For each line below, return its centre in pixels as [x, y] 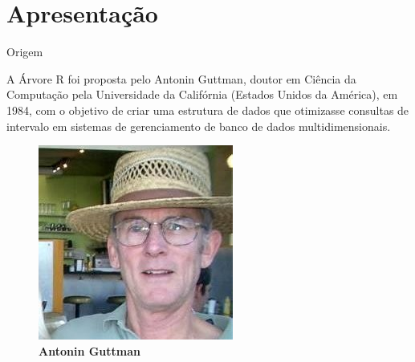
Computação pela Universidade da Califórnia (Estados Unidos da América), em [202, 94]
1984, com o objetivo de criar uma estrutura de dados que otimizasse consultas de [208, 110]
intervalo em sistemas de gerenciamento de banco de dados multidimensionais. [199, 126]
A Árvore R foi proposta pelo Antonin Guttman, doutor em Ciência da [181, 78]
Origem [25, 52]
